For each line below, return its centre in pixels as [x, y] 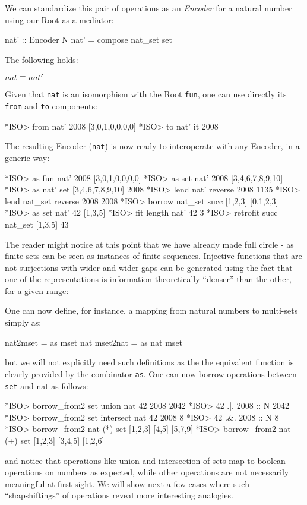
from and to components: [51, 106]
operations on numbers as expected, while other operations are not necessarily [147, 472]
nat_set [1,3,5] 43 [37, 224]
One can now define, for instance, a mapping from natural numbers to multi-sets [151, 310]
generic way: [27, 157]
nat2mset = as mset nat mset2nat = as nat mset [94, 342]
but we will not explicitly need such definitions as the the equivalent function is [149, 362]
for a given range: [37, 290]
